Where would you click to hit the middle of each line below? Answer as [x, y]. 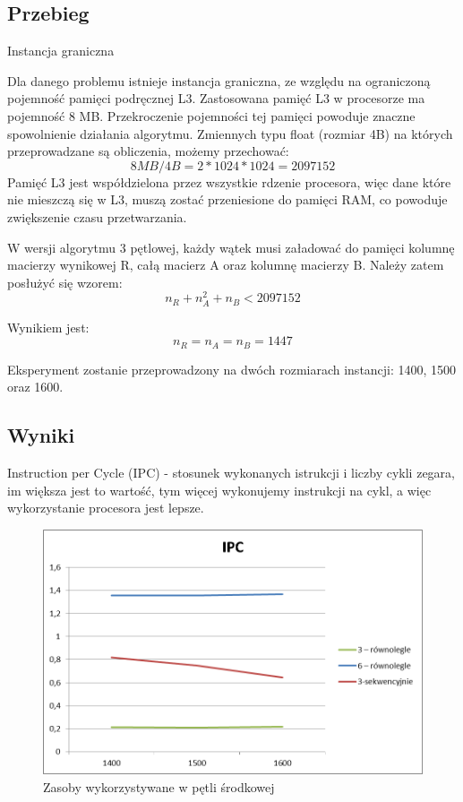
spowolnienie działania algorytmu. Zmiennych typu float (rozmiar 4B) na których [230, 133]
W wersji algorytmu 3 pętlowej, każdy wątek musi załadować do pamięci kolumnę [231, 247]
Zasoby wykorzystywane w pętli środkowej [159, 786]
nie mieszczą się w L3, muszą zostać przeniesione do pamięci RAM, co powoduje [227, 199]
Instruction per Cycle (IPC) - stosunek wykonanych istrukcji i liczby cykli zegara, [231, 472]
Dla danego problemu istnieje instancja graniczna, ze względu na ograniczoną [219, 80]
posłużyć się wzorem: [65, 282]
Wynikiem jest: [48, 327]
